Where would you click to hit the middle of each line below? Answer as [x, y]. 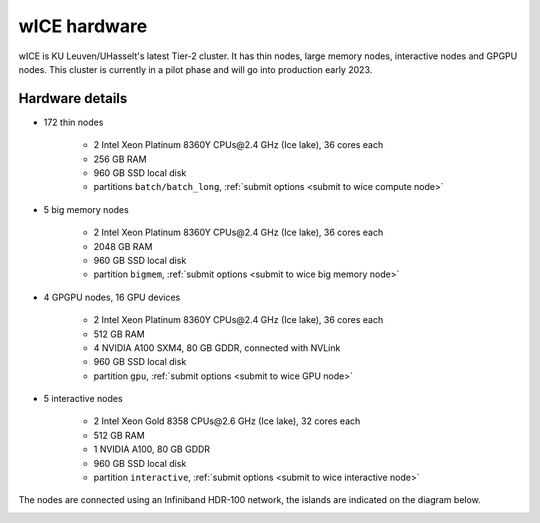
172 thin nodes [73, 122]
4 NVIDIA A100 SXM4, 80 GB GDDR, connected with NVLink [217, 347]
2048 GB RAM [123, 246]
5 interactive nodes [83, 399]
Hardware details [73, 98]
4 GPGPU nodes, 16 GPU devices [112, 297]
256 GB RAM [120, 159]
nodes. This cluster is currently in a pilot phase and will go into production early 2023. [195, 69]
